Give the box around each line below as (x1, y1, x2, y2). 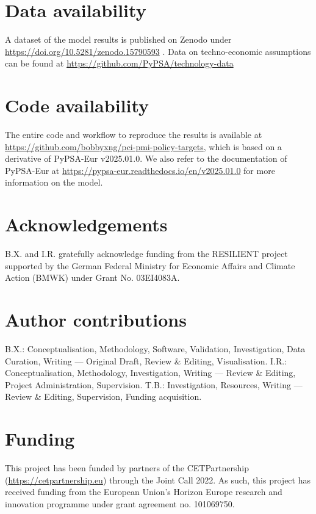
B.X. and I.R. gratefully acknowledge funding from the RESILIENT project (5, 247, 288, 260)
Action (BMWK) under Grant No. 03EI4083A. (5, 271, 180, 284)
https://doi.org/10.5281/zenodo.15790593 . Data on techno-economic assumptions (5, 45, 311, 57)
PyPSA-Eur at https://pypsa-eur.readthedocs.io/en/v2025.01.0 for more (5, 164, 275, 176)
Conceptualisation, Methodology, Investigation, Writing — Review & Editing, (5, 366, 296, 379)
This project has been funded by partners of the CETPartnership (5, 462, 249, 474)
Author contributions (5, 307, 187, 332)
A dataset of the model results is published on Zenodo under (5, 33, 232, 46)
